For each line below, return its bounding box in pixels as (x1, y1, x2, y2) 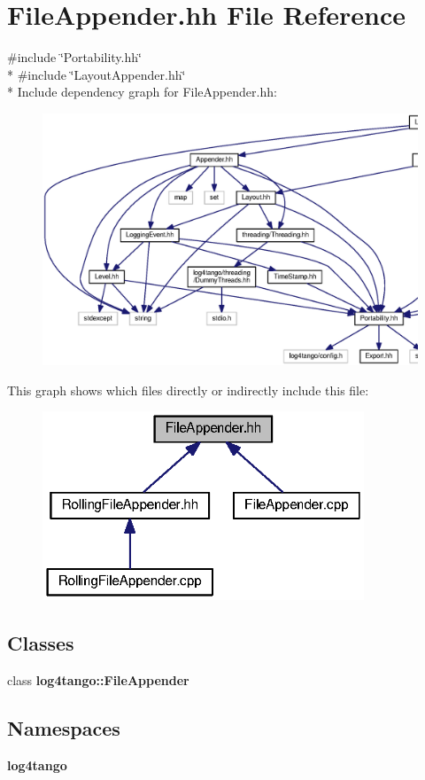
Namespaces (7, 714, 120, 741)
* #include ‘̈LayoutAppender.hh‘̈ (7, 65, 186, 83)
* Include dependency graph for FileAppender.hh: (7, 82, 277, 101)
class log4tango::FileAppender (7, 670, 189, 689)
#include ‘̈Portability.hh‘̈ (7, 48, 142, 66)
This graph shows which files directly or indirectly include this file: (7, 380, 369, 399)
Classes (7, 629, 74, 657)
